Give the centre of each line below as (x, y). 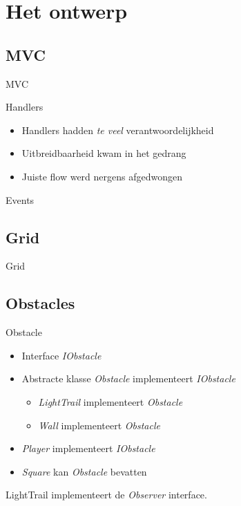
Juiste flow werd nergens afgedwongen (102, 176)
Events (20, 199)
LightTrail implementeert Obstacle (110, 401)
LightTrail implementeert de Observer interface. (106, 495)
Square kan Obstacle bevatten (84, 471)
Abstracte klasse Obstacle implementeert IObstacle (128, 378)
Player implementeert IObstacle (88, 448)
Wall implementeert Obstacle (99, 425)
